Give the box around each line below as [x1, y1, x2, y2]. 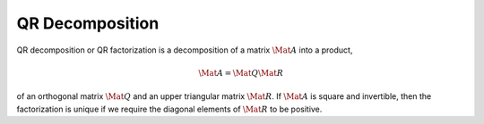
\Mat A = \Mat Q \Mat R [198, 68, 284, 78]
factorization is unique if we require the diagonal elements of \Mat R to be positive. [16, 103, 323, 114]
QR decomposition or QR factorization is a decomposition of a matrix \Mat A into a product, [16, 45, 353, 55]
